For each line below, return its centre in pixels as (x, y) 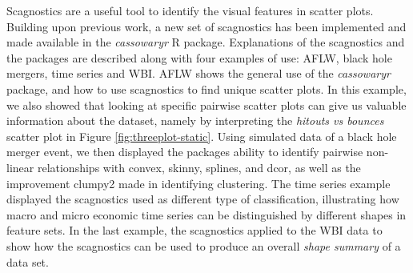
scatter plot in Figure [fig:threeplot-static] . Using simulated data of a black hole (202, 136)
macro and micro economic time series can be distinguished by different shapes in (206, 214)
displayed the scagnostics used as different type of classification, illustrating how (203, 199)
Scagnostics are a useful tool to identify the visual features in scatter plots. (190, 10)
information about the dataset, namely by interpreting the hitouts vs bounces (195, 120)
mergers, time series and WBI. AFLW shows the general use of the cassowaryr (198, 73)
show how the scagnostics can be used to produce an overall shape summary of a (204, 245)
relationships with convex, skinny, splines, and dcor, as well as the (199, 167)
